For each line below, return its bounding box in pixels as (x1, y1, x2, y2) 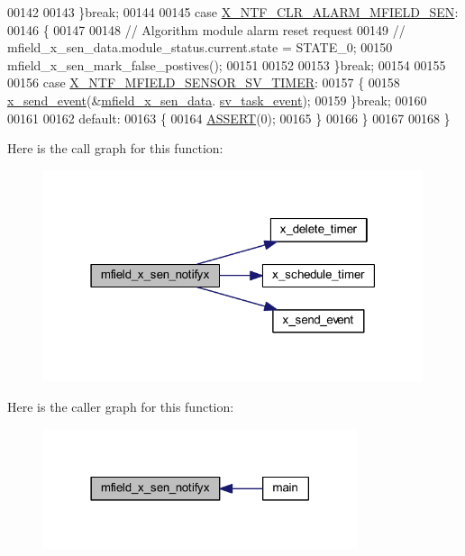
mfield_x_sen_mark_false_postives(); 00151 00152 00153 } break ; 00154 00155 (7, 55, 446, 74)
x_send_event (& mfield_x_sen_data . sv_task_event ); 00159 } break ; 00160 (7, 90, 427, 109)
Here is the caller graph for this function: (7, 396, 234, 415)
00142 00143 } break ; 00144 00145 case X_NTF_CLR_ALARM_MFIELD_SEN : (7, 3, 459, 21)
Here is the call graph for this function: (7, 139, 223, 158)
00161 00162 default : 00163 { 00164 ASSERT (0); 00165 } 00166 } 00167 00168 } (7, 108, 451, 127)
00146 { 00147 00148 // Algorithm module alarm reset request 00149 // (7, 20, 406, 39)
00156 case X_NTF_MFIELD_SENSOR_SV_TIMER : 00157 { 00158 (7, 73, 400, 92)
